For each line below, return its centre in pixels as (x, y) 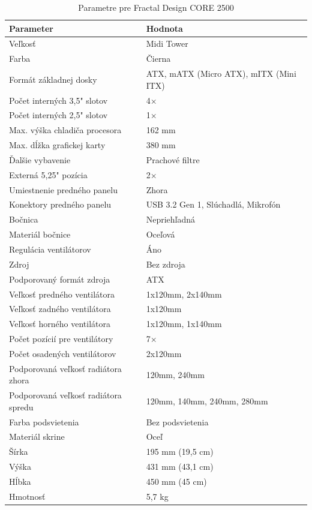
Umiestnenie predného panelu (63, 189)
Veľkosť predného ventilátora (62, 294)
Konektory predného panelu (60, 204)
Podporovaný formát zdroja (60, 279)
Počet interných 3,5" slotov (58, 100)
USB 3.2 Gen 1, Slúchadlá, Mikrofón (213, 204)
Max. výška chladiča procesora (65, 130)
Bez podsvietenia (177, 421)
